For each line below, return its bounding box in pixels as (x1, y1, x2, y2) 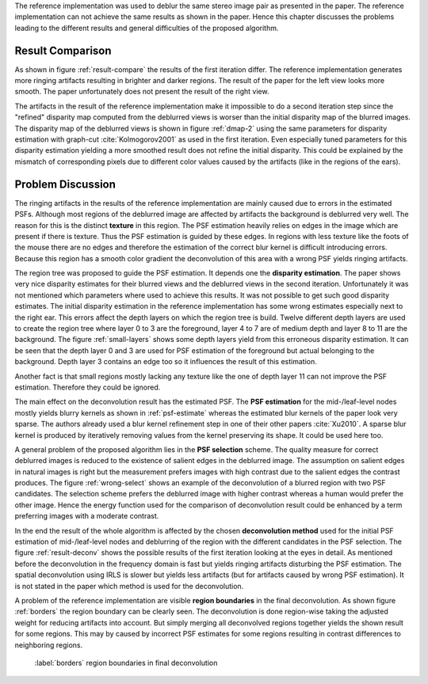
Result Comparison (14, 44, 112, 57)
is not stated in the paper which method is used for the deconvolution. (14, 581, 244, 591)
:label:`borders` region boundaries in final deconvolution (34, 658, 218, 667)
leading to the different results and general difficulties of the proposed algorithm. (14, 23, 279, 32)
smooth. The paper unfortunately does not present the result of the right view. (14, 87, 269, 97)
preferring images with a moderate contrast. (14, 511, 159, 521)
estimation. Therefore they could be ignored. (14, 382, 161, 392)
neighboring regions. (14, 640, 83, 649)
